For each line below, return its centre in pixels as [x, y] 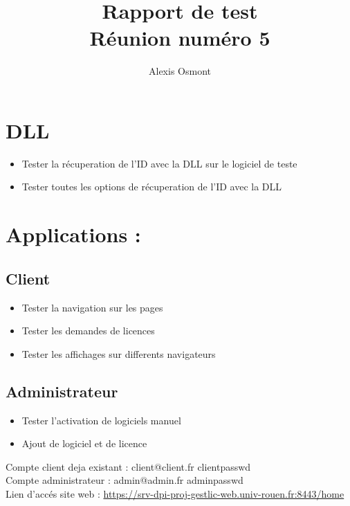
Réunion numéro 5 [180, 38]
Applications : [73, 234]
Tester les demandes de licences [88, 331]
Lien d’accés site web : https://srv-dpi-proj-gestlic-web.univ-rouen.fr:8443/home [175, 493]
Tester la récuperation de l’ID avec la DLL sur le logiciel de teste [159, 163]
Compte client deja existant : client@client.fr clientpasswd [128, 466]
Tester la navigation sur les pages [92, 307]
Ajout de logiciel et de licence [84, 443]
